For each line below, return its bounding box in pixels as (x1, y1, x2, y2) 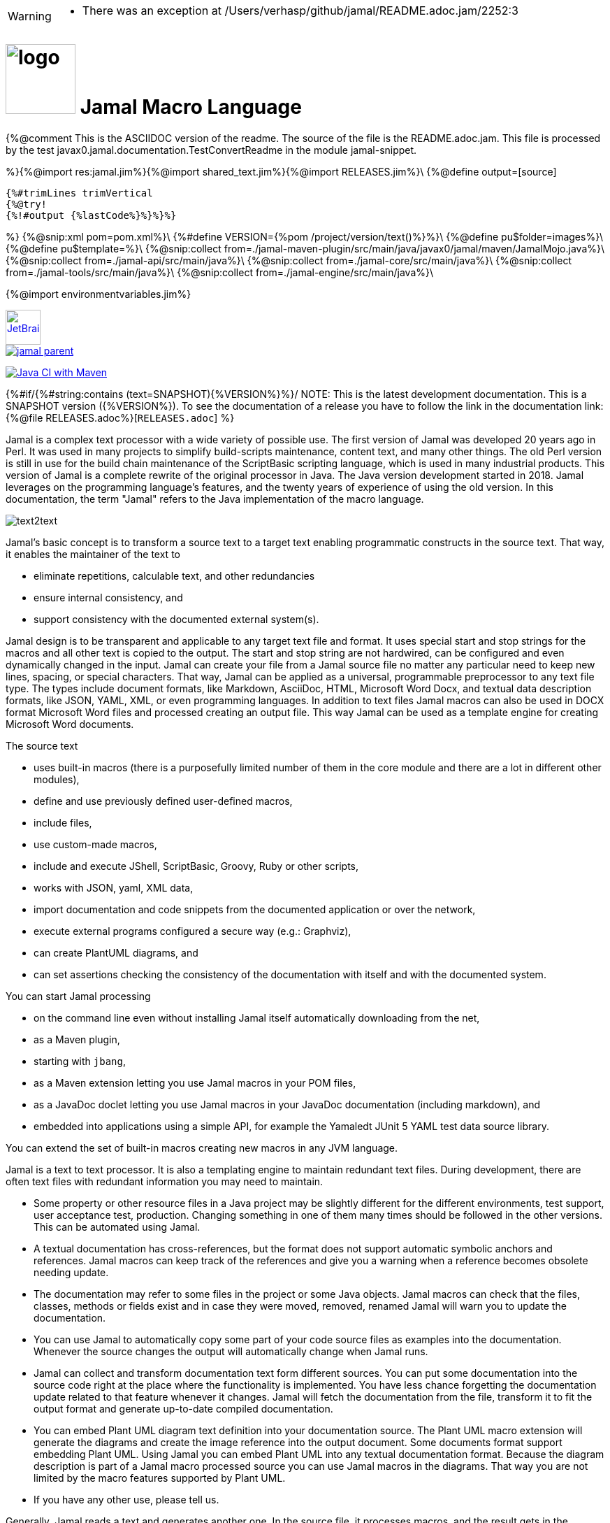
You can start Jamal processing (6, 989, 151, 1002)
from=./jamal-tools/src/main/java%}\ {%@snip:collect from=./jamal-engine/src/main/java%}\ (6, 266, 434, 278)
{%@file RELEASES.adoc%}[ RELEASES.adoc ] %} (6, 411, 235, 424)
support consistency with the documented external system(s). (34, 613, 319, 625)
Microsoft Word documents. (6, 717, 134, 730)
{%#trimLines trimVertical (6, 187, 153, 199)
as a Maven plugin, (34, 1033, 120, 1045)
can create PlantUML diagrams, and (34, 946, 198, 959)
